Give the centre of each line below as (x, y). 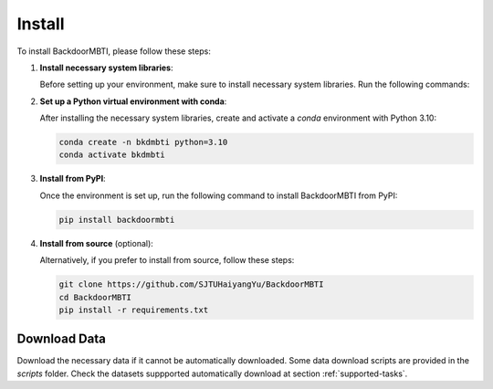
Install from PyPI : (73, 179)
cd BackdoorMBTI (95, 297)
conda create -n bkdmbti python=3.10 (143, 142)
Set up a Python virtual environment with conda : (133, 101)
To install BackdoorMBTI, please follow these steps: (114, 51)
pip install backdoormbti (117, 220)
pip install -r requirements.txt (134, 310)
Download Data (62, 339)
